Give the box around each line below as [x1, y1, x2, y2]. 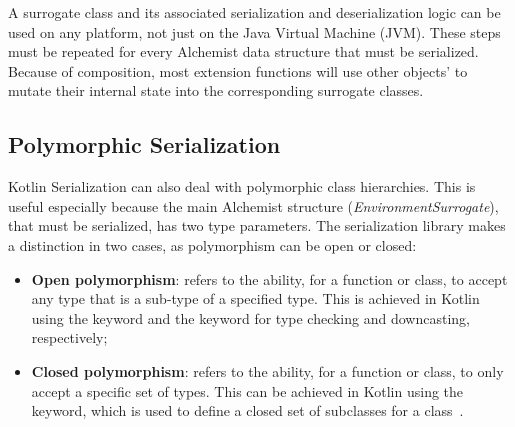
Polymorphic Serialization [8, 129, 281, 160]
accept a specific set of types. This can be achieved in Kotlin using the [31, 380, 464, 401]
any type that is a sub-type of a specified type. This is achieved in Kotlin [31, 288, 480, 309]
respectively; [31, 327, 108, 348]
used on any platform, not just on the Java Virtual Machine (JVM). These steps [8, 21, 501, 42]
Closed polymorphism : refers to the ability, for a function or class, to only [31, 360, 504, 381]
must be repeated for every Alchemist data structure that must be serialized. [8, 41, 479, 62]
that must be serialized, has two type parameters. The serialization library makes [8, 215, 506, 236]
